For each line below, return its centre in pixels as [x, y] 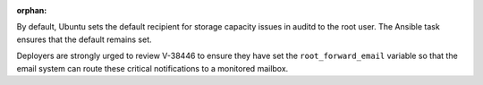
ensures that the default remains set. [84, 39]
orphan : [32, 10]
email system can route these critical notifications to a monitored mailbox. [153, 68]
